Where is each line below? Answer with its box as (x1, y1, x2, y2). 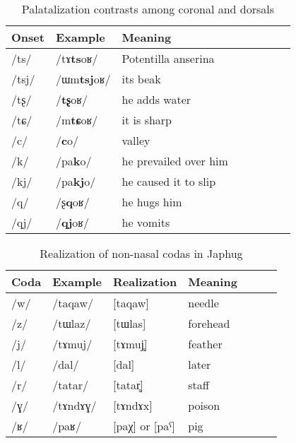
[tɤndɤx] (113, 397, 153, 413)
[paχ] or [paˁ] (113, 418, 175, 434)
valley (122, 132, 150, 148)
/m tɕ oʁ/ (55, 112, 98, 128)
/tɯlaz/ (52, 315, 91, 331)
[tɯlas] (113, 315, 146, 331)
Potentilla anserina (122, 50, 215, 66)
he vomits (122, 214, 170, 230)
